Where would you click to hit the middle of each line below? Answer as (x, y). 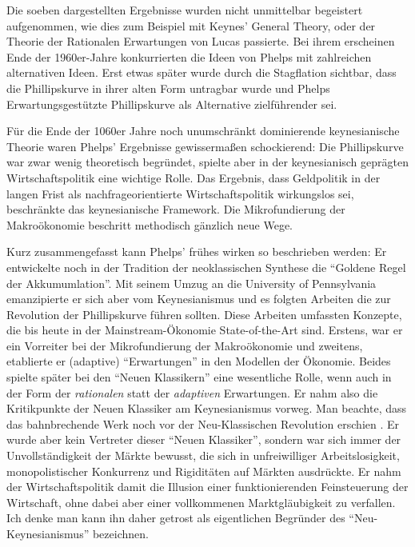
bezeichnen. (120, 533)
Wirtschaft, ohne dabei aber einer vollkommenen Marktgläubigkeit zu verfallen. (201, 502)
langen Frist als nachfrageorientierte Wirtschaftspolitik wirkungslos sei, (180, 193)
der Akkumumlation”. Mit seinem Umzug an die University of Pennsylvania (192, 283)
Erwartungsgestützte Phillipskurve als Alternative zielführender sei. (172, 104)
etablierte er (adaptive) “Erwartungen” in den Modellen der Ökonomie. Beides (199, 361)
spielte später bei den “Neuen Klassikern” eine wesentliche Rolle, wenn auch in (199, 377)
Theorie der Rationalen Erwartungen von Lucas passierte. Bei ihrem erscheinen (201, 41)
